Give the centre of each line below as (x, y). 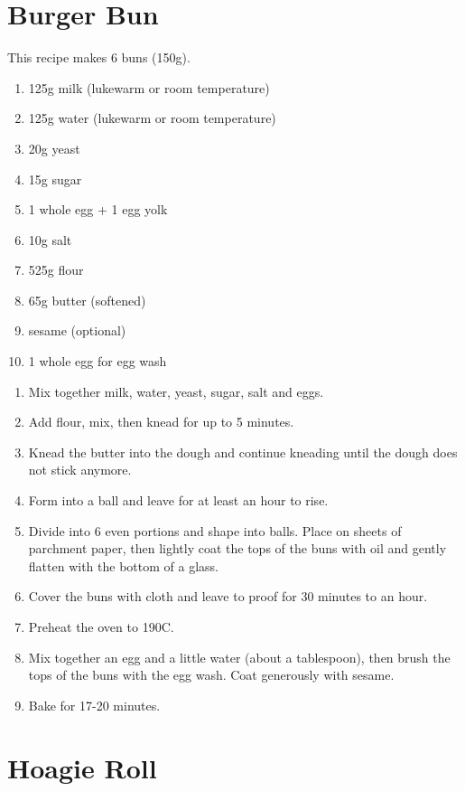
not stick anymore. (80, 470)
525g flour (56, 270)
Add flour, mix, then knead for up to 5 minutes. (161, 422)
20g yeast (54, 148)
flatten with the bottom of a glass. (123, 565)
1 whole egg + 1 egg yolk (98, 209)
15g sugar (55, 179)
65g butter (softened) (87, 300)
